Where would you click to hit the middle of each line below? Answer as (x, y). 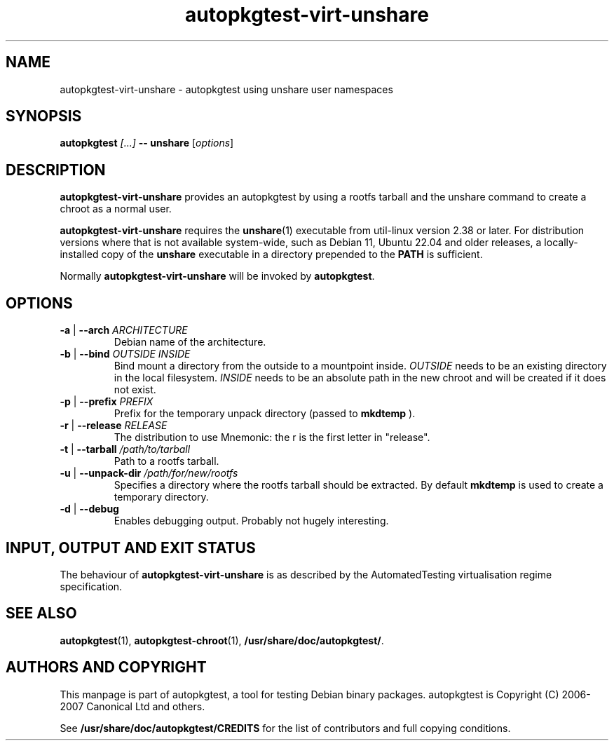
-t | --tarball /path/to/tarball (125, 449)
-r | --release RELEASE (114, 426)
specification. (91, 586)
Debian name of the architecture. (190, 342)
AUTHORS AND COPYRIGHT (106, 667)
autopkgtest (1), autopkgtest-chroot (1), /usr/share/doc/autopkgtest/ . (222, 640)
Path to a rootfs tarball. (166, 461)
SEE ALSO (41, 613)
